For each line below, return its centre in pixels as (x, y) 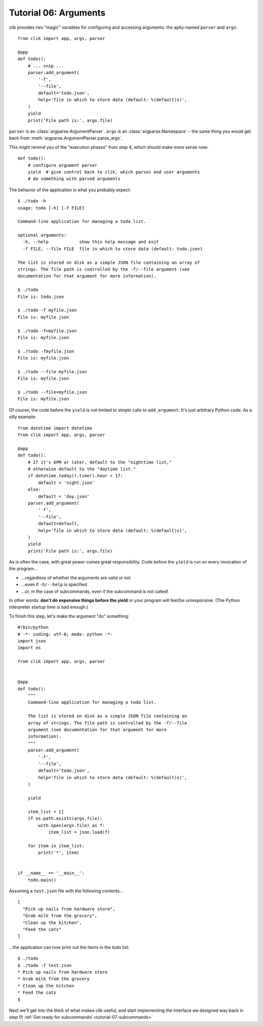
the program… (23, 569)
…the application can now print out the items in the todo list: (69, 947)
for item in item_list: (56, 846)
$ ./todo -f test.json (45, 965)
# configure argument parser (62, 165)
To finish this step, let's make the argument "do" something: (69, 616)
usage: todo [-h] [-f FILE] (51, 208)
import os (29, 648)
